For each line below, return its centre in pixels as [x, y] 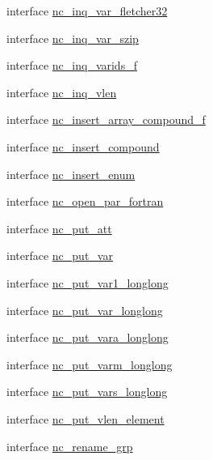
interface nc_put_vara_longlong [88, 337]
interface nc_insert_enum [71, 174]
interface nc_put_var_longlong [85, 310]
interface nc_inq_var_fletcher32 [87, 11]
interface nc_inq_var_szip [73, 38]
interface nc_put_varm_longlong [90, 364]
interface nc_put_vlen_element [86, 418]
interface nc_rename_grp [70, 446]
